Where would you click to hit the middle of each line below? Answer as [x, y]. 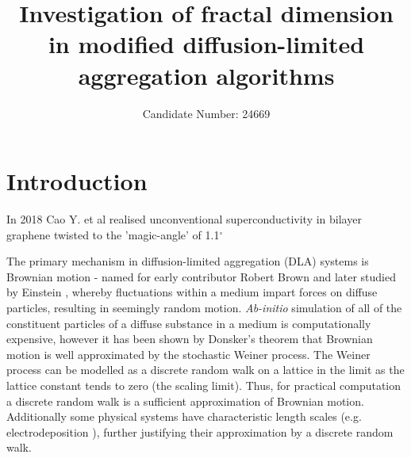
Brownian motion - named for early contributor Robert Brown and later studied [202, 276]
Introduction [77, 181]
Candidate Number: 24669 [206, 113]
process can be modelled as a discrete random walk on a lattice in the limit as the [205, 370]
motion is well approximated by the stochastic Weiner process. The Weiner [188, 354]
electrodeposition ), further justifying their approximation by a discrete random [200, 431]
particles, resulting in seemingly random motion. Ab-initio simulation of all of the [204, 307]
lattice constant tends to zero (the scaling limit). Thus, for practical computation [204, 385]
